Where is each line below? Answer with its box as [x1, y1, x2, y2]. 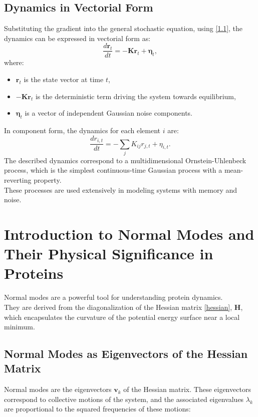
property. [34, 175, 62, 185]
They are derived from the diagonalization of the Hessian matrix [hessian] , [4, 301, 232, 312]
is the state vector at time [24, 74, 104, 85]
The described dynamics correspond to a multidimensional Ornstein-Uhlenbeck [4, 155, 246, 165]
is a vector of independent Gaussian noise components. [25, 108, 192, 118]
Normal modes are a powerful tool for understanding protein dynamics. [4, 292, 223, 302]
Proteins [4, 263, 64, 283]
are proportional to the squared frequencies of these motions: [4, 403, 191, 414]
